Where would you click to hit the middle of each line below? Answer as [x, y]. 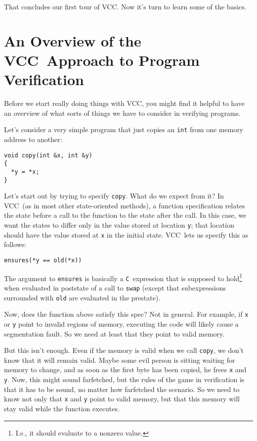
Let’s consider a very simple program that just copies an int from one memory [124, 129]
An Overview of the [73, 40]
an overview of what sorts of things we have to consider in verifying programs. [122, 113]
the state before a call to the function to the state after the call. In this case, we [125, 215]
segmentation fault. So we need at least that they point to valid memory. [114, 333]
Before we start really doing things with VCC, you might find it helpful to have [124, 103]
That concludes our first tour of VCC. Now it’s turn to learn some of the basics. [125, 6]
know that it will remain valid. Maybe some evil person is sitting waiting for [120, 360]
